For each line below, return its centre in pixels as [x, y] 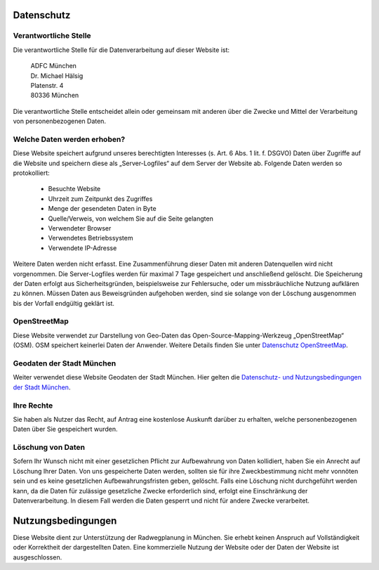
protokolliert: [32, 173]
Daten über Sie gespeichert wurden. [65, 429]
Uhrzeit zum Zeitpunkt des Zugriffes [100, 199]
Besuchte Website [74, 189]
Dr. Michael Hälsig [57, 76]
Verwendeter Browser [80, 228]
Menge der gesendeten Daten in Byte [102, 209]
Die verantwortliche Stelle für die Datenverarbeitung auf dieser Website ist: [121, 50]
